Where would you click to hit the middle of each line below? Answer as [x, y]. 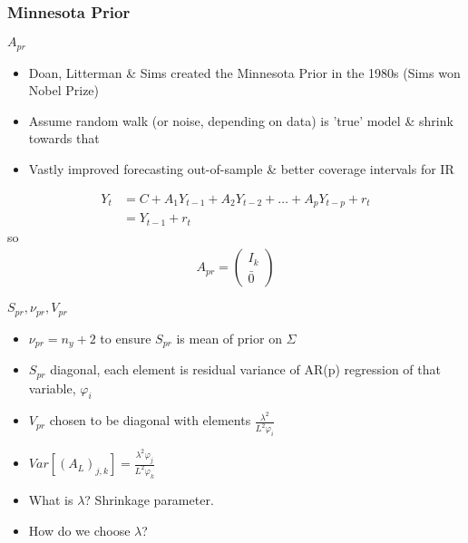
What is [51, 499]
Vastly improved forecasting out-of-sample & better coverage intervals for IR [241, 169]
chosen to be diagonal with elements [150, 420]
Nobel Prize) [64, 90]
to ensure [126, 338]
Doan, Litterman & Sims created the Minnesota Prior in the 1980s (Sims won [244, 72]
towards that [64, 138]
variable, [52, 388]
